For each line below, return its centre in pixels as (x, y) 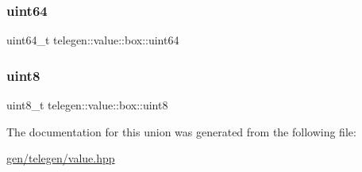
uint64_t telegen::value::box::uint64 (93, 40)
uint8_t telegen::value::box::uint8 (87, 105)
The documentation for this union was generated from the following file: (181, 131)
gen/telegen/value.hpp (61, 158)
